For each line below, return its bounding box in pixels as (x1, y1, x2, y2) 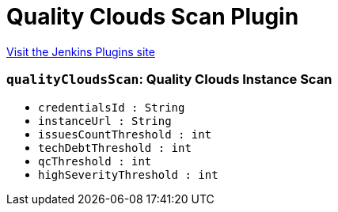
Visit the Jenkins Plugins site (6, 44, 155, 59)
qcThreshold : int (38, 154, 152, 168)
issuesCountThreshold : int (38, 127, 212, 141)
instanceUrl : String (38, 114, 172, 127)
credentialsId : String (38, 100, 185, 114)
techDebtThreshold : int (38, 141, 192, 154)
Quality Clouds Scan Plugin (6, 3, 299, 30)
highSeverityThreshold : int (38, 168, 218, 181)
